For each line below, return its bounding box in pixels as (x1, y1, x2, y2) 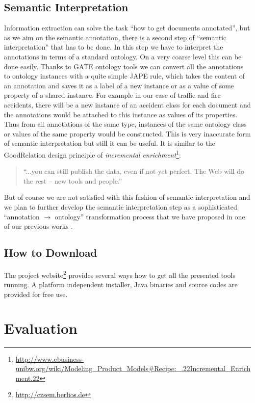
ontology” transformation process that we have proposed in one (54, 211, 245, 221)
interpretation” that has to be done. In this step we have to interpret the (4, 42, 223, 52)
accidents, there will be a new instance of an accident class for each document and (4, 99, 251, 109)
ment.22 (15, 373, 40, 383)
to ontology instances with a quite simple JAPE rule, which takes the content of (4, 71, 245, 81)
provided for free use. (4, 289, 68, 299)
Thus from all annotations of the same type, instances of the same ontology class (4, 119, 247, 129)
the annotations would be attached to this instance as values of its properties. (4, 109, 237, 119)
